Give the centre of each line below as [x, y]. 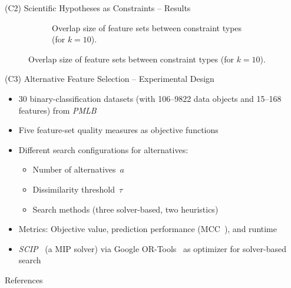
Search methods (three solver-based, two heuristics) [125, 209]
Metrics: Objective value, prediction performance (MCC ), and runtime [148, 229]
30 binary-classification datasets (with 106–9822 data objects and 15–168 [150, 98]
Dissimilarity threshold [74, 189]
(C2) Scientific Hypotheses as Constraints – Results [98, 8]
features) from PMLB [57, 110]
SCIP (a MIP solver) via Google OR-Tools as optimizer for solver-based [152, 248]
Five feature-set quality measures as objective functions [118, 130]
